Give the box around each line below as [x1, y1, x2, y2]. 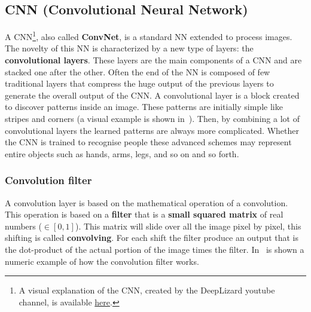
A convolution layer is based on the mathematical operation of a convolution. [5, 196, 288, 209]
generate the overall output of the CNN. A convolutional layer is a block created [5, 88, 300, 101]
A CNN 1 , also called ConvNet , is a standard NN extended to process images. [5, 29, 292, 42]
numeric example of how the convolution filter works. [5, 255, 199, 267]
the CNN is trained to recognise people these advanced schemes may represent [5, 136, 292, 148]
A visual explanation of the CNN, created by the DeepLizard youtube [19, 284, 275, 296]
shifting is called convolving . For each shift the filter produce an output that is [5, 231, 299, 244]
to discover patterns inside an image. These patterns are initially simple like [5, 100, 283, 113]
